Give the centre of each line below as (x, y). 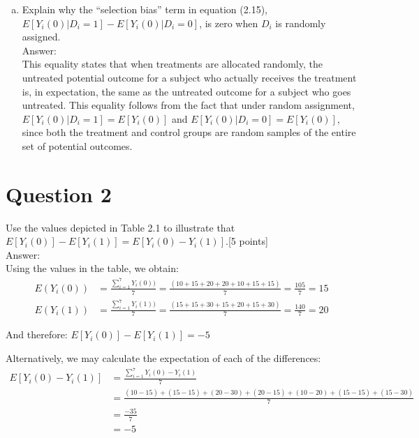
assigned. (41, 37)
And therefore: (37, 334)
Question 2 (59, 194)
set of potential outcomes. (77, 145)
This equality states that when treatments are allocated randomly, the (172, 64)
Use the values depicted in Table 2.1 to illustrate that (120, 227)
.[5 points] (247, 241)
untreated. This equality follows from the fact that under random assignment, (188, 105)
